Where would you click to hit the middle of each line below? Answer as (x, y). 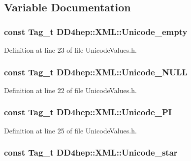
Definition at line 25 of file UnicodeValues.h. (70, 130)
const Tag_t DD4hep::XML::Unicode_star (91, 152)
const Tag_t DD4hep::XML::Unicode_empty (96, 31)
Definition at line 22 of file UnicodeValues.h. (70, 90)
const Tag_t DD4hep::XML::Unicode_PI (88, 112)
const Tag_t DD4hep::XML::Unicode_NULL (96, 72)
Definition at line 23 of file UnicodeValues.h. (70, 50)
